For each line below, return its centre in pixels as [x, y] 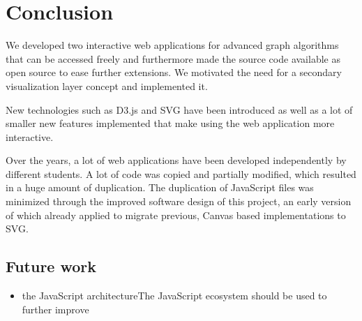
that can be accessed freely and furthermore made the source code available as [173, 58]
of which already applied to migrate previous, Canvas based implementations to [176, 215]
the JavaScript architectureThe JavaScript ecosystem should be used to [174, 296]
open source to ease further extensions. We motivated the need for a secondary [174, 72]
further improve [55, 309]
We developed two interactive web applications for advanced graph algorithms [172, 45]
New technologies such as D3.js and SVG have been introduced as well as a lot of [179, 109]
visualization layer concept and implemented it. [107, 85]
